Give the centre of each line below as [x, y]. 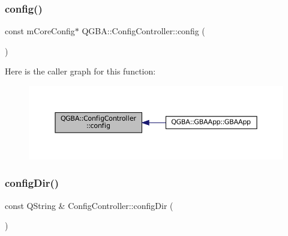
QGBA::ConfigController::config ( [143, 31]
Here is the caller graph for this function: [80, 71]
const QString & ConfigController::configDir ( [89, 205]
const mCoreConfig [40, 31]
